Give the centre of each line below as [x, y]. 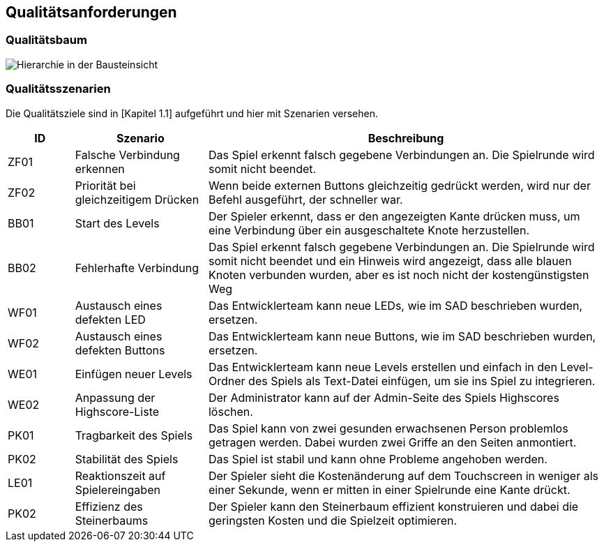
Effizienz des [109, 506]
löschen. [231, 411]
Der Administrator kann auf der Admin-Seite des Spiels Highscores [384, 397]
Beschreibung [406, 138]
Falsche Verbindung [127, 155]
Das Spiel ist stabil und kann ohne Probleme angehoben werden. [378, 459]
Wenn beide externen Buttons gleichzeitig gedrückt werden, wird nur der [399, 185]
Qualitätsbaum [46, 40]
